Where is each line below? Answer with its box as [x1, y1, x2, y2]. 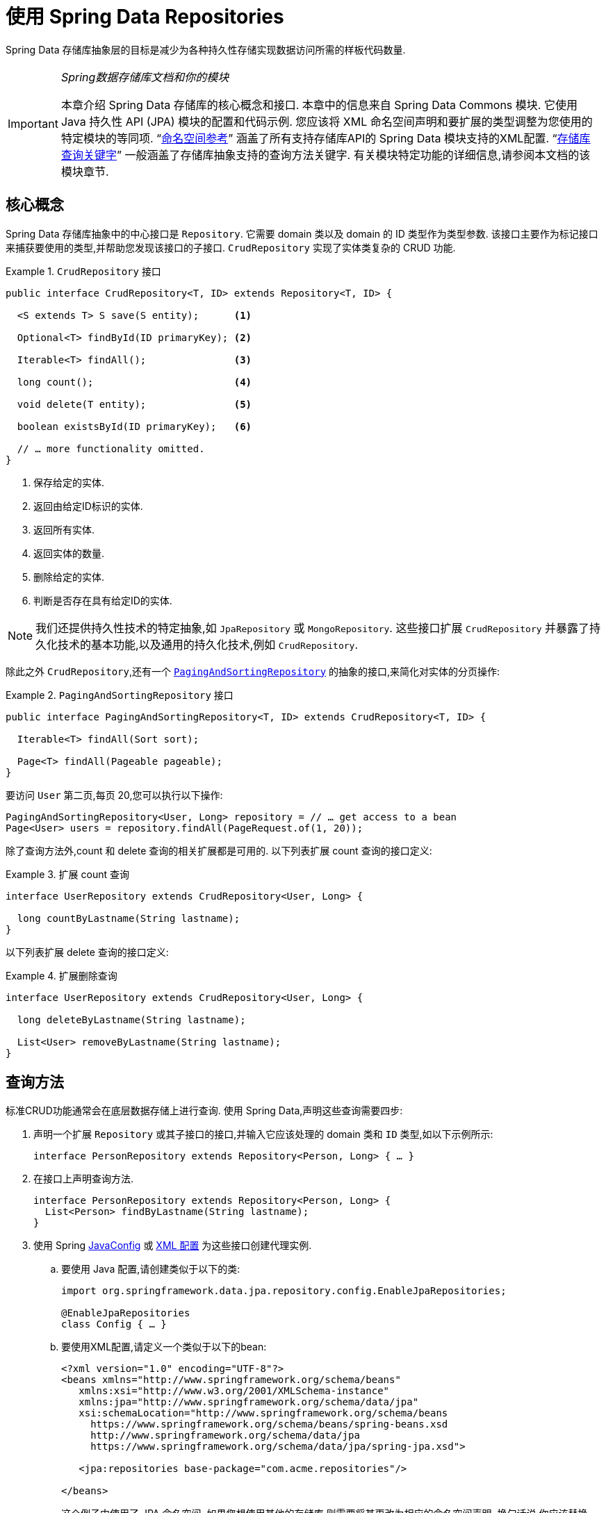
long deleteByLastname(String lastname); [17, 1014, 246, 1025]
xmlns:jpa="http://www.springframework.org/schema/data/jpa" [79, 1396, 419, 1408]
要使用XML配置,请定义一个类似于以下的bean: [61, 1341, 267, 1353]
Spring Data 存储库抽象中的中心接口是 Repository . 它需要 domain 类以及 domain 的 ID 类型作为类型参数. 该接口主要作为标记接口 [6, 227, 598, 240]
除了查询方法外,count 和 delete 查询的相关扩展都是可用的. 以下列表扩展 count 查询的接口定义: [6, 844, 432, 857]
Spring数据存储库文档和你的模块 [60, 69, 229, 84]
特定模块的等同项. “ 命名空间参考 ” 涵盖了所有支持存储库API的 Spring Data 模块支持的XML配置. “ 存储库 [60, 131, 591, 145]
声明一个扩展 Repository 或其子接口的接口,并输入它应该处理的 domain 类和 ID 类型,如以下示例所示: [33, 1128, 493, 1141]
